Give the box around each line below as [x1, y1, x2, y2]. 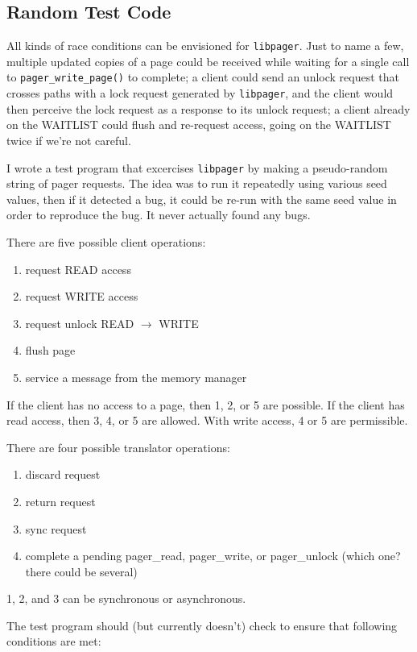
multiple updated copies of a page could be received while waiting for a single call [6, 52, 410, 69]
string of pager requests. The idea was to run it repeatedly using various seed [6, 175, 387, 192]
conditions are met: [6, 633, 101, 650]
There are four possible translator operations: [6, 438, 230, 455]
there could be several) [25, 563, 138, 579]
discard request [25, 466, 101, 483]
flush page [25, 342, 76, 359]
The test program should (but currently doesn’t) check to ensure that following [6, 617, 398, 633]
